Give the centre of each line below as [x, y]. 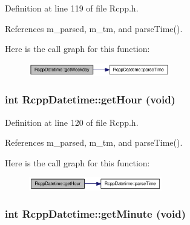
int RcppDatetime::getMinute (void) [95, 214]
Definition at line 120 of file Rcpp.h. [72, 122]
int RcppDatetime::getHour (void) [90, 99]
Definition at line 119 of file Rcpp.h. [72, 8]
